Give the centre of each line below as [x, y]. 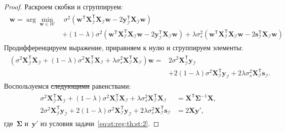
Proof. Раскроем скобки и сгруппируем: [63, 6]
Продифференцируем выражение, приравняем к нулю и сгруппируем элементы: [123, 47]
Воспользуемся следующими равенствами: [67, 85]
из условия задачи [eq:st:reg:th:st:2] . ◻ [100, 123]
